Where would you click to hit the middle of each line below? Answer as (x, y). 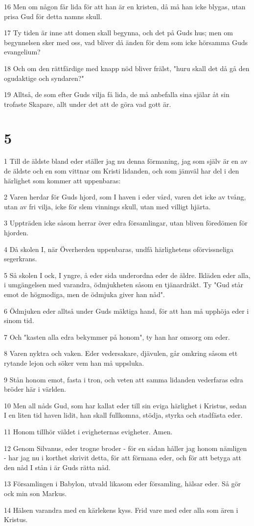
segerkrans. (21, 259)
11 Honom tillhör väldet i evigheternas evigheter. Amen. (88, 431)
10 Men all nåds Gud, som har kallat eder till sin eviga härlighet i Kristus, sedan (125, 405)
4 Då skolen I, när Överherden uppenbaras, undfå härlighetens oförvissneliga (119, 249)
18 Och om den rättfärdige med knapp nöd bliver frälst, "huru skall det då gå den (127, 68)
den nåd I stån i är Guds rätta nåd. (57, 467)
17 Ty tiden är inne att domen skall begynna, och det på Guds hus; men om (118, 33)
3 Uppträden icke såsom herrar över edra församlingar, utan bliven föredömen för (126, 223)
